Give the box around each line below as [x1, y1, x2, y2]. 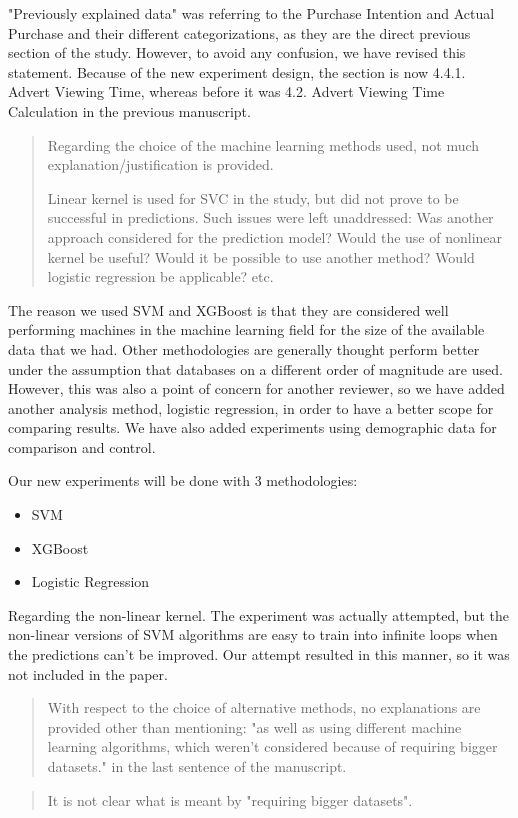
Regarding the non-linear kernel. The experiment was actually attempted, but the [8, 604, 509, 625]
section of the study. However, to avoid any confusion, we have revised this [8, 42, 466, 63]
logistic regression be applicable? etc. [47, 266, 274, 287]
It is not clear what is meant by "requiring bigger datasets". [47, 789, 413, 810]
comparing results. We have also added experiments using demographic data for [8, 417, 497, 438]
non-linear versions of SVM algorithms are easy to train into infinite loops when [8, 624, 498, 645]
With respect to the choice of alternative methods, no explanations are [47, 697, 481, 718]
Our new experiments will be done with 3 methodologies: [8, 470, 358, 491]
